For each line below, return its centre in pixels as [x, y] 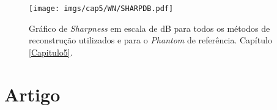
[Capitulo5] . [51, 52]
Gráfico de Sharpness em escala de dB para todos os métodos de [150, 28]
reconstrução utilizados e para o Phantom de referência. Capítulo [150, 40]
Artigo [32, 94]
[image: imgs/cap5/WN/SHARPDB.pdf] [101, 9]
